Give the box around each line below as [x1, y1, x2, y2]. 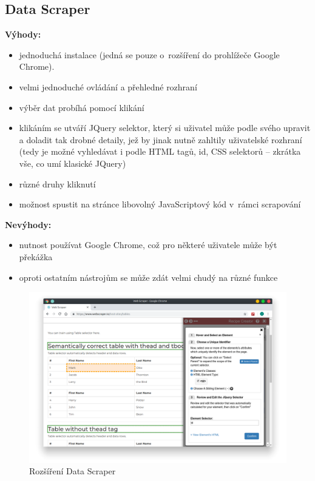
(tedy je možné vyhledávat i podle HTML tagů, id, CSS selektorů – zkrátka [19, 145, 301, 158]
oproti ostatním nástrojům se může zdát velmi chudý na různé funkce [19, 271, 278, 283]
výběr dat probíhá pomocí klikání [19, 101, 144, 113]
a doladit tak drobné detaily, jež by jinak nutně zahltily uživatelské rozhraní [19, 133, 302, 146]
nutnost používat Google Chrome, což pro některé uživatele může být [19, 238, 277, 251]
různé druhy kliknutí [19, 177, 96, 190]
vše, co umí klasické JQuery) [19, 156, 126, 169]
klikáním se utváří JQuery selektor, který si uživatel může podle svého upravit [19, 121, 311, 134]
